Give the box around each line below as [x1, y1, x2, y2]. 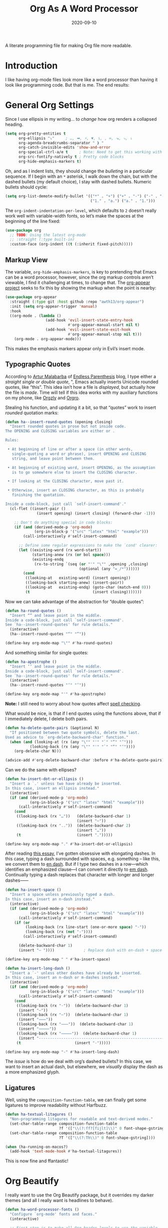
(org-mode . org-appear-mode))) [14, 336, 81, 341]
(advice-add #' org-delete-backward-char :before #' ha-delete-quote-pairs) [5, 758, 164, 763]
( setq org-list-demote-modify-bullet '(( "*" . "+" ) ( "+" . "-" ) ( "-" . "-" [5, 193, 166, 198]
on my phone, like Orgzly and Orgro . [5, 394, 80, 401]
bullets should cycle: [5, 184, 47, 190]
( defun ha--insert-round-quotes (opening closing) [5, 419, 113, 424]
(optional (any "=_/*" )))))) [79, 566, 140, 571]
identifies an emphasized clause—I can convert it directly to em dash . [5, 866, 149, 872]
